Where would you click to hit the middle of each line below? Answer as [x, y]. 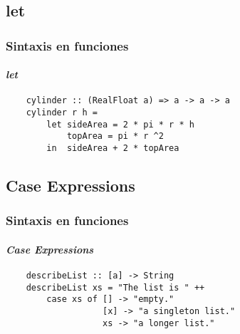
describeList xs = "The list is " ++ [115, 287]
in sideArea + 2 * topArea [113, 148]
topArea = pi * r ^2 [115, 136]
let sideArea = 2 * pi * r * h [120, 124]
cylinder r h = [62, 113]
